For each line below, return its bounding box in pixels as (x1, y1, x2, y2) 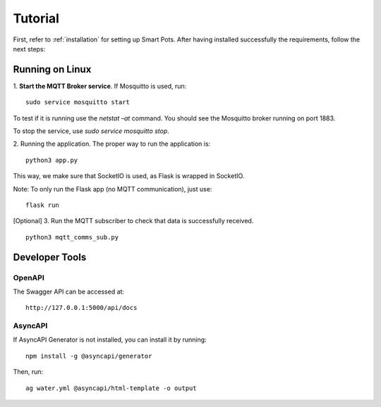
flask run (25, 201, 59, 209)
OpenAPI (13, 273, 45, 282)
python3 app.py (25, 156, 78, 164)
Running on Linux (13, 63, 92, 75)
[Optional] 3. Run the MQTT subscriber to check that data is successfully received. (13, 217, 254, 225)
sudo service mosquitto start (25, 99, 131, 106)
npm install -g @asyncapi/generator (25, 352, 152, 360)
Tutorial (13, 11, 60, 26)
